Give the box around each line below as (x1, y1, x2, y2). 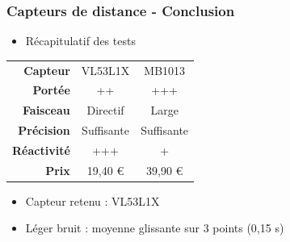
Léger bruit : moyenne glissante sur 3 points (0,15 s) (25, 219, 284, 236)
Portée (32, 81, 70, 98)
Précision (18, 122, 70, 139)
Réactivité (12, 141, 70, 158)
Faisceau (23, 102, 70, 119)
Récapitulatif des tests (25, 32, 136, 49)
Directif (86, 102, 124, 119)
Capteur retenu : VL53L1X (25, 192, 160, 209)
